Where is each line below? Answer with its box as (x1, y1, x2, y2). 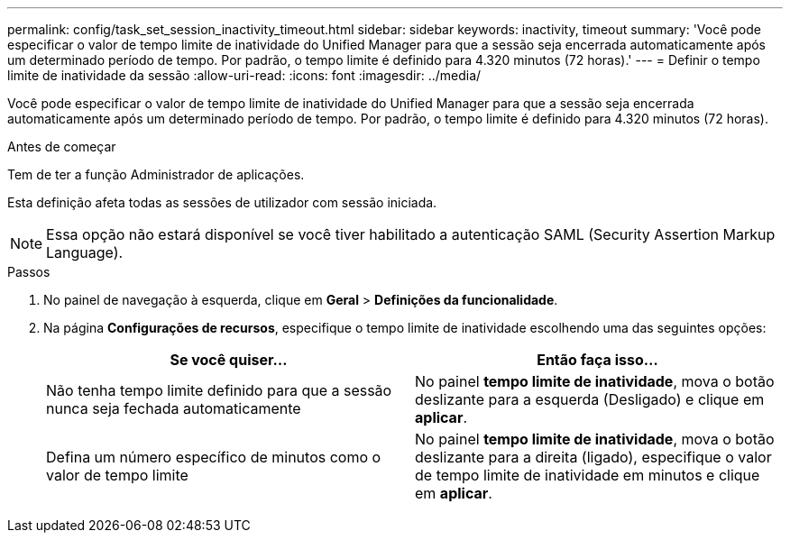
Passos (7, 264, 51, 279)
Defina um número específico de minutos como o (46, 448, 381, 466)
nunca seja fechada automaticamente (46, 399, 301, 417)
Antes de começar (7, 139, 116, 154)
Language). (46, 243, 124, 261)
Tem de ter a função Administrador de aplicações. (7, 167, 305, 182)
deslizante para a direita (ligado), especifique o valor (415, 448, 772, 466)
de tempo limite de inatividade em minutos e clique (415, 466, 760, 484)
